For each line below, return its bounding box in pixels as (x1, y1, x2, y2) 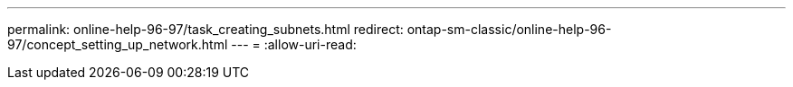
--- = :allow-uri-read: (231, 37, 357, 52)
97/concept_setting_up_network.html (7, 37, 228, 52)
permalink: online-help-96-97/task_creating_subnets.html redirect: (7, 22, 404, 37)
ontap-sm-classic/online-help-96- (406, 22, 612, 37)
